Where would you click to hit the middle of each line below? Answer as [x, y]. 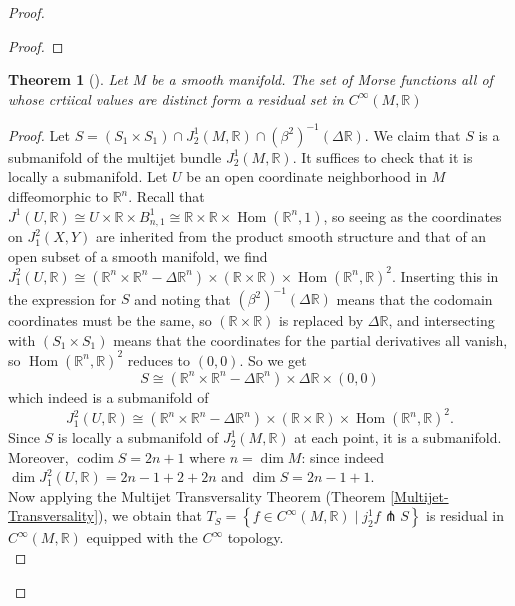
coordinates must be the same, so [110, 320]
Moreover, [38, 456]
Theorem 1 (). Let [68, 79]
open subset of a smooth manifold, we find [138, 255]
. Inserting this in [445, 275]
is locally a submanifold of [138, 437]
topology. [255, 537]
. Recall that [166, 196]
